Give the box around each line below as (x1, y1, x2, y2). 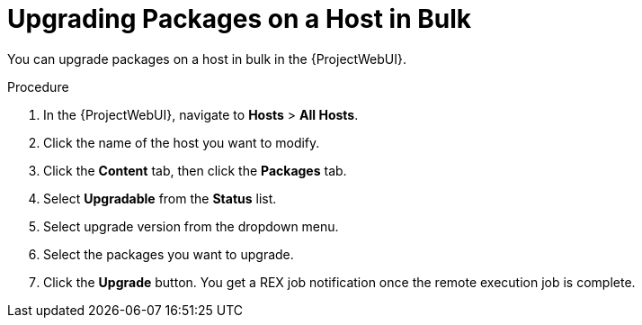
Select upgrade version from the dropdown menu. (43, 218, 339, 234)
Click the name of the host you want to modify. (43, 134, 320, 150)
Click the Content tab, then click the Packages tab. (43, 162, 347, 178)
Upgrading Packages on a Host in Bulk (7, 4, 472, 34)
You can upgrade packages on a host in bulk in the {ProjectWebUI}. (7, 50, 407, 67)
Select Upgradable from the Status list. (43, 190, 277, 206)
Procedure (7, 78, 69, 95)
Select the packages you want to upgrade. (43, 246, 294, 262)
